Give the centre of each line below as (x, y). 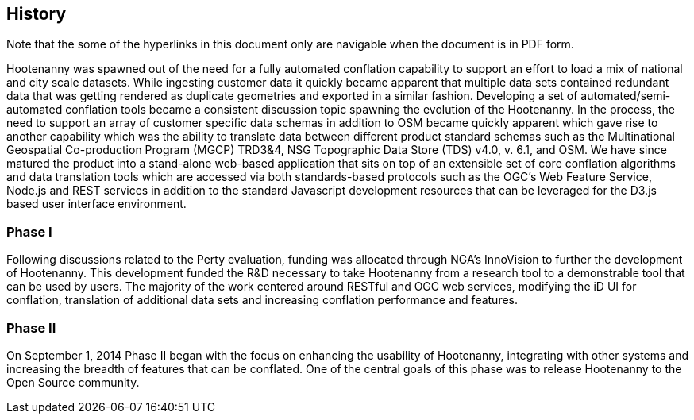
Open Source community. (73, 382)
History (37, 14)
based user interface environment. (96, 204)
